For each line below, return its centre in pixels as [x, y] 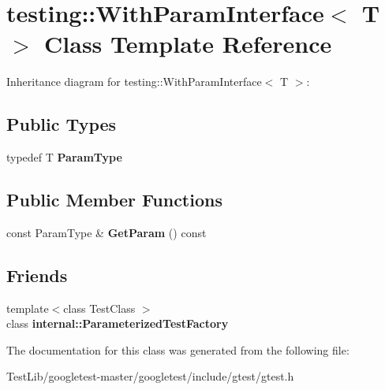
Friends [37, 275]
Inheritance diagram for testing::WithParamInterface [134, 82]
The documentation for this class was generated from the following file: [178, 349]
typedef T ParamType [64, 157]
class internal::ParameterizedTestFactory [118, 323]
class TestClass [99, 308]
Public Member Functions [114, 200]
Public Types [62, 124]
